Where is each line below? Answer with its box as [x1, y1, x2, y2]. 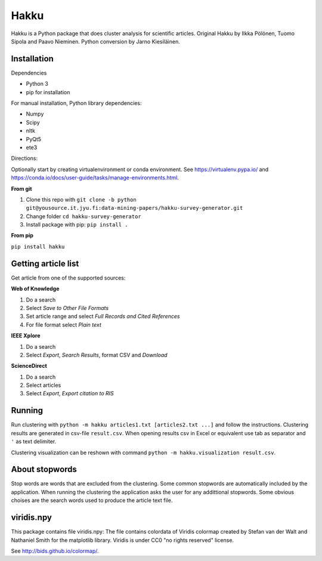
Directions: [11, 155, 38, 162]
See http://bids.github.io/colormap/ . [11, 547, 99, 554]
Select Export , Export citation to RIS [26, 390, 114, 397]
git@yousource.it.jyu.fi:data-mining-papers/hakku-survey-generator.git [26, 204, 243, 212]
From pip [11, 232, 34, 239]
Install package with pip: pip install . [26, 221, 128, 228]
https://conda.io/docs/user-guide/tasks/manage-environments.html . [11, 174, 179, 181]
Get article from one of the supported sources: [11, 274, 126, 281]
